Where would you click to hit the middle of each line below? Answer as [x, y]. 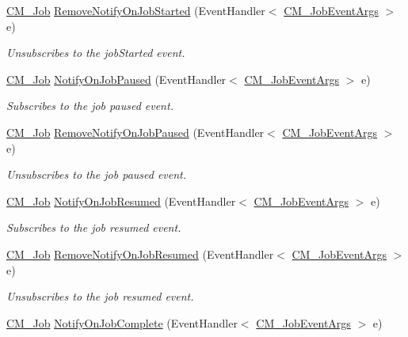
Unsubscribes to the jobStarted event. [96, 53]
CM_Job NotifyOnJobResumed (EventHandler [121, 201]
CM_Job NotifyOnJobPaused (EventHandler [116, 79]
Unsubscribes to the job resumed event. [100, 296]
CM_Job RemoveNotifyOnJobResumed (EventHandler [140, 254]
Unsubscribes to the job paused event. [97, 174]
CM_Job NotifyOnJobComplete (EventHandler [122, 322]
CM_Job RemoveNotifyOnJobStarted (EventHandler [136, 10]
